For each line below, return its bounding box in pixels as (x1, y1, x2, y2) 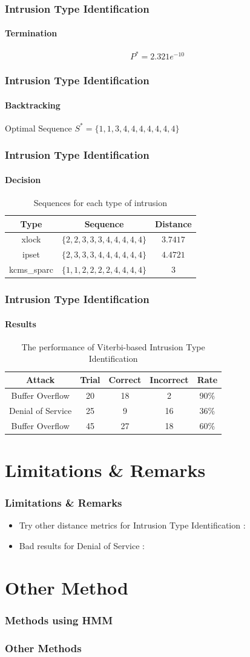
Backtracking (5, 98, 61, 111)
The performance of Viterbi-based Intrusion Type (21, 340, 205, 353)
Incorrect (150, 373, 189, 386)
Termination (5, 27, 58, 39)
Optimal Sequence (5, 121, 72, 134)
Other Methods (5, 640, 82, 655)
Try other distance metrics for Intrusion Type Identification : (19, 519, 246, 532)
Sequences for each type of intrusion (33, 196, 168, 209)
